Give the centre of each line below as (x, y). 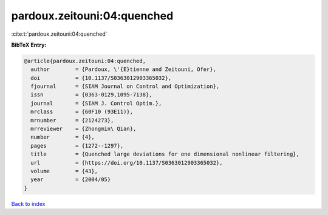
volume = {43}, (64, 171)
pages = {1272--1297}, (77, 146)
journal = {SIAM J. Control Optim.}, (96, 103)
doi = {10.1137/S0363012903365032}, (101, 78)
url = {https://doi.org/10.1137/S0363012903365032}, (127, 163)
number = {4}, (63, 137)
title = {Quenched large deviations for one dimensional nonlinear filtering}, (165, 154)
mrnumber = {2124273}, (72, 120)
